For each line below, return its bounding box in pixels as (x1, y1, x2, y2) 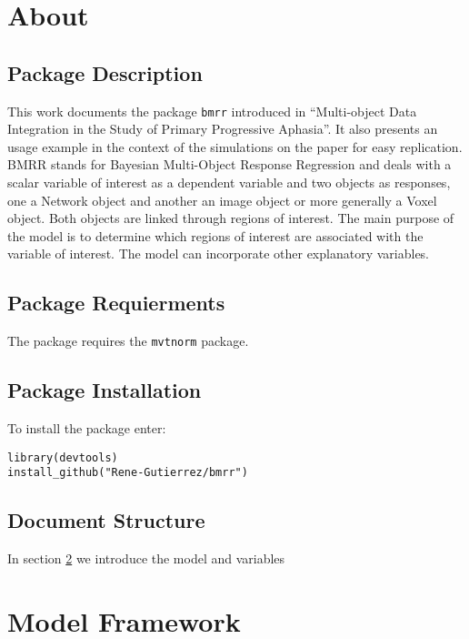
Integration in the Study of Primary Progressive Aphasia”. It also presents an (7, 119, 438, 138)
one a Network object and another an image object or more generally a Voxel (7, 190, 437, 209)
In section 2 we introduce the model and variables (7, 549, 285, 568)
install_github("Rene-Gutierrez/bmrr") (7, 466, 248, 480)
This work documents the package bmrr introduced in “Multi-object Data (7, 101, 417, 120)
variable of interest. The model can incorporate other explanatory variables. (7, 244, 430, 263)
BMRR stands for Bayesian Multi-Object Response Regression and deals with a (7, 155, 452, 174)
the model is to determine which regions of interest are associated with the (7, 226, 424, 245)
